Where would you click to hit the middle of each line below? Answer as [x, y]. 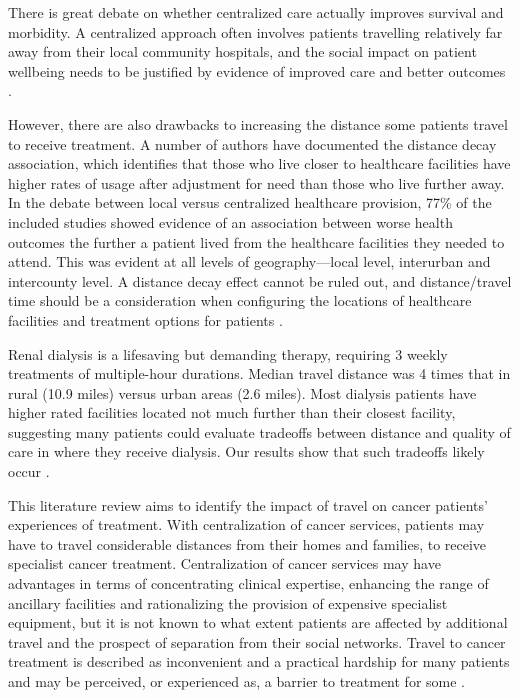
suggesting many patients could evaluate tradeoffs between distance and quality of [259, 431]
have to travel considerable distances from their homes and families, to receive [247, 543]
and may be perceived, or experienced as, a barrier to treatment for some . [237, 681]
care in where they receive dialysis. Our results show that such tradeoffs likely [246, 451]
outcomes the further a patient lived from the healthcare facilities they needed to [256, 241]
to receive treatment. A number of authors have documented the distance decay [252, 143]
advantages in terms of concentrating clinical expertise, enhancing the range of [248, 583]
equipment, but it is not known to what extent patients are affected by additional [258, 622]
